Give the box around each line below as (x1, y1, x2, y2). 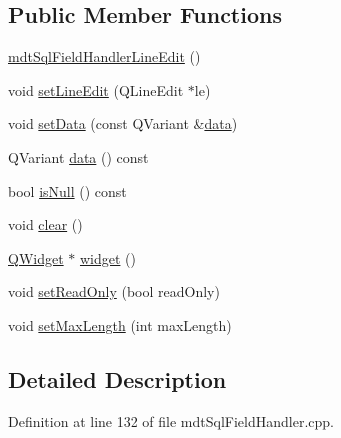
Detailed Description (8, 363, 227, 394)
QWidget (8, 247, 64, 268)
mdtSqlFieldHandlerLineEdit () (8, 46, 201, 67)
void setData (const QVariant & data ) (8, 113, 238, 134)
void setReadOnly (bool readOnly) (8, 281, 220, 302)
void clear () (8, 214, 83, 235)
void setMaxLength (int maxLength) (8, 314, 232, 335)
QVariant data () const (8, 146, 149, 167)
